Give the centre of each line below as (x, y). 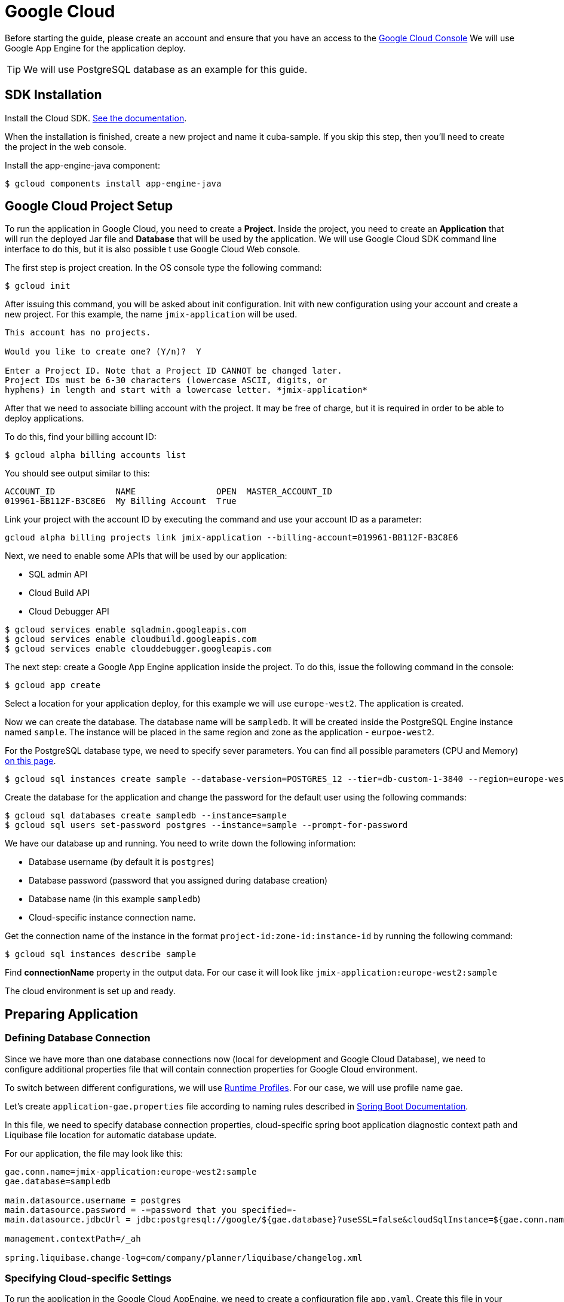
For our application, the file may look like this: (94, 1153)
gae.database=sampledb (58, 1181)
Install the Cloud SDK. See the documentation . (96, 118)
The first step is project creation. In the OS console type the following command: (163, 268)
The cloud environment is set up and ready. (90, 991)
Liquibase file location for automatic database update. (111, 1135)
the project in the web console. (66, 146)
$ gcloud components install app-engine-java (113, 183)
